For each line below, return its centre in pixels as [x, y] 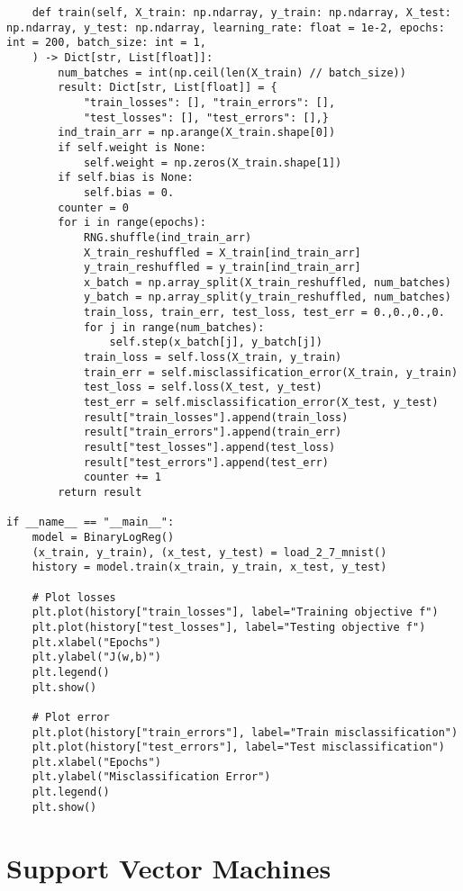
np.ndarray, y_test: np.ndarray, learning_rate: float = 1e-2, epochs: [226, 27]
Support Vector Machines [169, 867]
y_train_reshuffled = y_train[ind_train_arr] [222, 268]
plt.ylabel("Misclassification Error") [151, 777]
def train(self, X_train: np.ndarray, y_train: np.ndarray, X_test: [241, 13]
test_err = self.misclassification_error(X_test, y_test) [261, 403]
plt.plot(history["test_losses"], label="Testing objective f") [229, 627]
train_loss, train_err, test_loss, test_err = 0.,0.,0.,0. [264, 313]
